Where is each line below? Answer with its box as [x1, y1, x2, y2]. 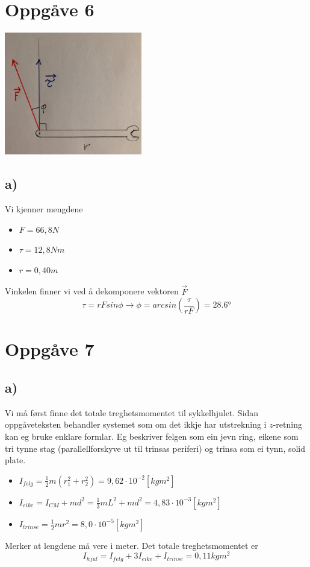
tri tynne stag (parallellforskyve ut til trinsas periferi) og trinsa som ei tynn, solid [5, 442, 306, 454]
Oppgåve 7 [5, 337, 95, 361]
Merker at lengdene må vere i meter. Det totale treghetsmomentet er [5, 539, 258, 551]
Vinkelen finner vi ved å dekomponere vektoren [5, 285, 179, 297]
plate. [5, 454, 26, 466]
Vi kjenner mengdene [5, 203, 83, 215]
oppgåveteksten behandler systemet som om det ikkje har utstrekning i [5, 418, 267, 431]
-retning [273, 418, 302, 431]
